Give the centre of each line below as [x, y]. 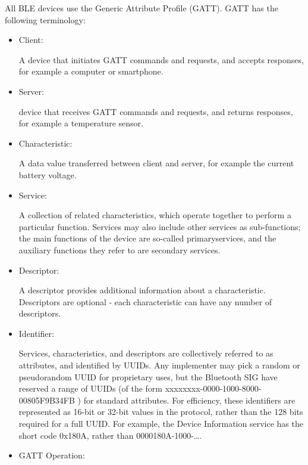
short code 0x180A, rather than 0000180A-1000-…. [110, 435]
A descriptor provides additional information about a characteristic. [142, 290]
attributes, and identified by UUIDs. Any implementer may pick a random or [159, 365]
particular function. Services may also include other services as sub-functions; [160, 226]
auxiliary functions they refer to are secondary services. [120, 249]
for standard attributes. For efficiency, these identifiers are [189, 400]
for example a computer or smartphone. [91, 71]
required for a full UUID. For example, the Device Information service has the [161, 424]
